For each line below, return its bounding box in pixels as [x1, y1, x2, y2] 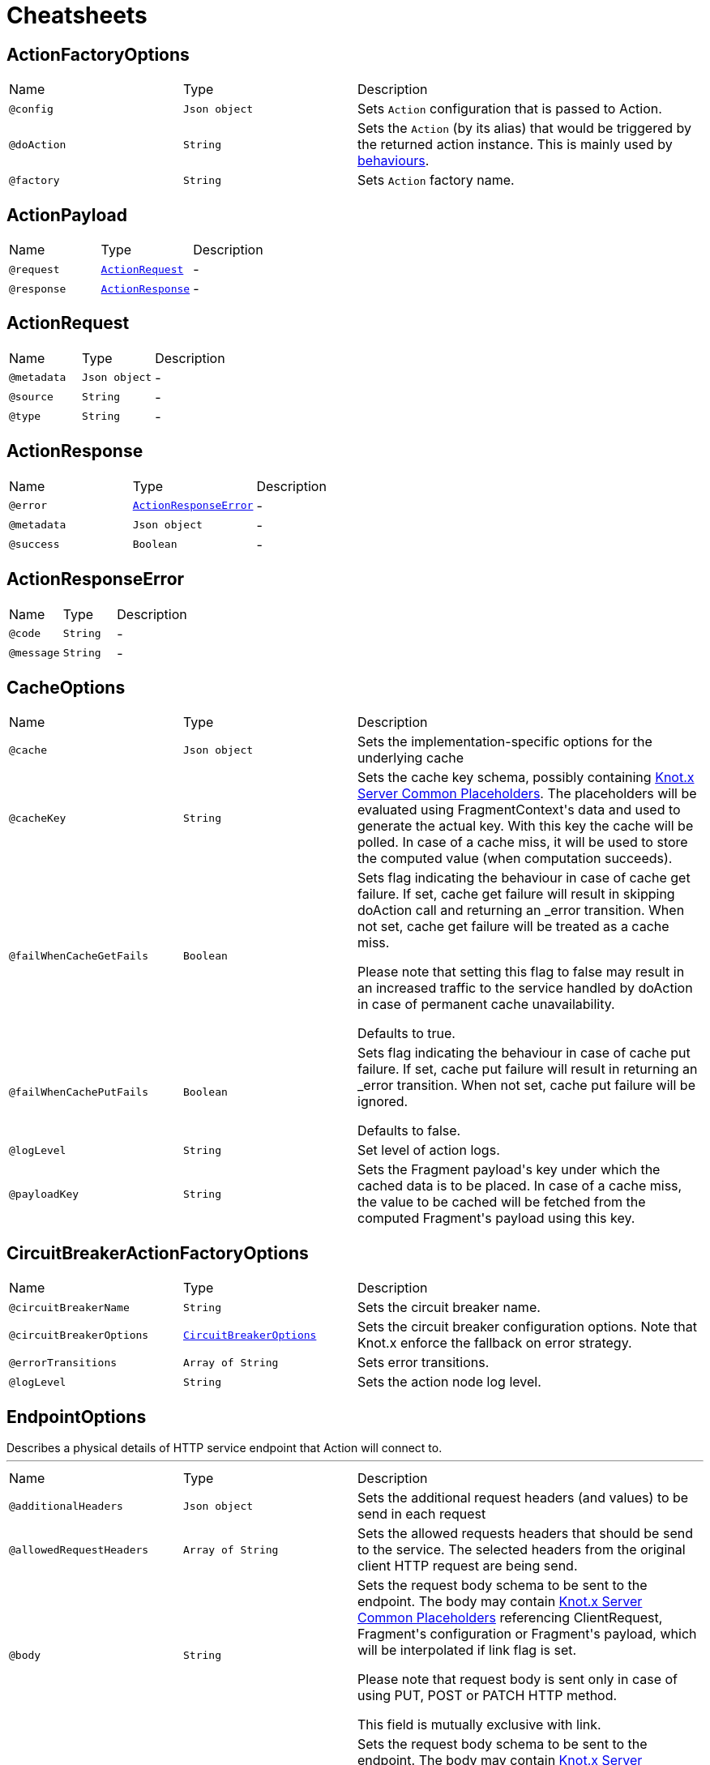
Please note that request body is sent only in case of [357, 1671, 678, 1688]
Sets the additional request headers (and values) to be [357, 1489, 689, 1506]
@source [9, 391, 53, 404]
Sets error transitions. [357, 1354, 490, 1371]
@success [9, 538, 60, 551]
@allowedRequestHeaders [9, 1543, 149, 1556]
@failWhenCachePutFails [9, 1085, 149, 1098]
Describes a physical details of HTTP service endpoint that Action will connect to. [6, 1441, 443, 1455]
